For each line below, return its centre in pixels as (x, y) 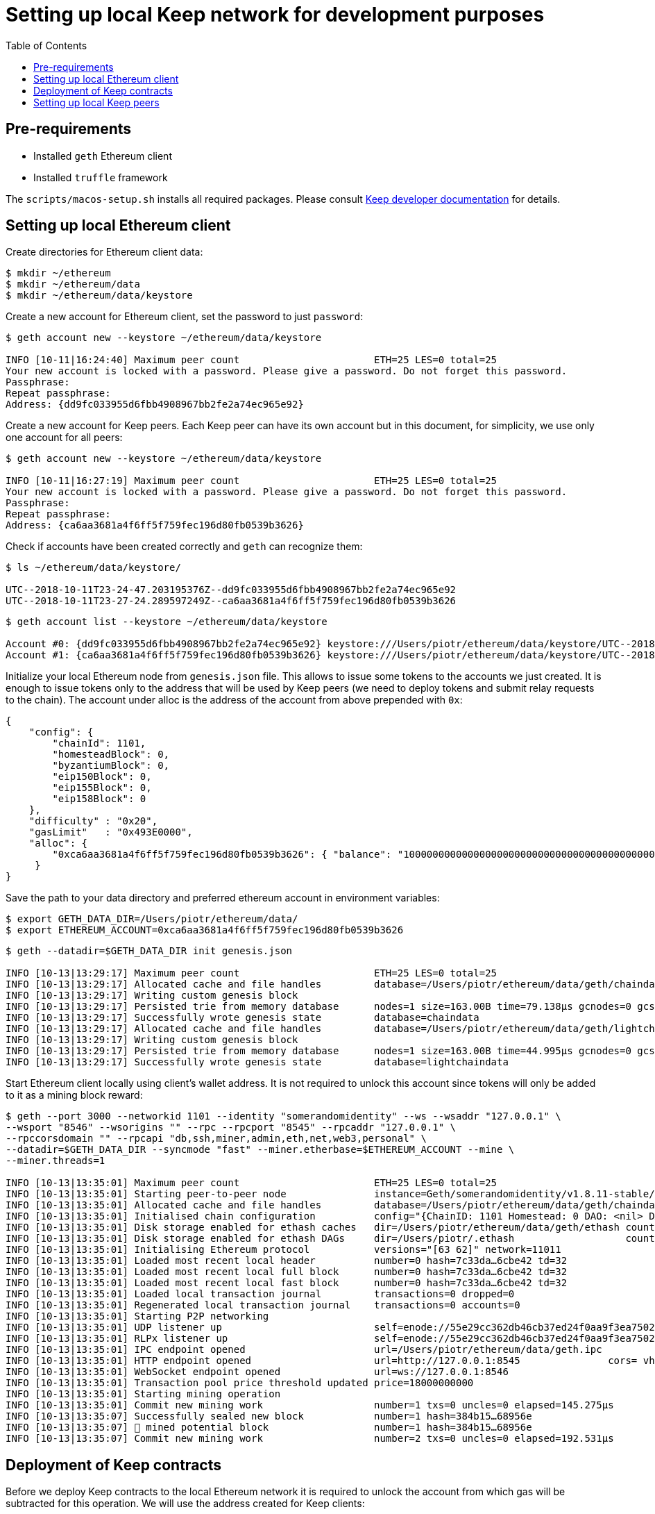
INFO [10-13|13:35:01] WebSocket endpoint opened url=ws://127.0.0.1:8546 (257, 1372)
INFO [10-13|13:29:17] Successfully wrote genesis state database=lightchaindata (257, 1062)
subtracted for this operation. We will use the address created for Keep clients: (185, 1504)
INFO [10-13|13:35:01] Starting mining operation (143, 1394)
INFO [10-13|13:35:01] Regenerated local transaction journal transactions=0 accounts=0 (263, 1305)
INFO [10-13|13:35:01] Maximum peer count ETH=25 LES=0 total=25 (252, 1183)
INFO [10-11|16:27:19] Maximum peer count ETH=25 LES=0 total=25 (252, 481)
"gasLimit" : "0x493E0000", (111, 832)
